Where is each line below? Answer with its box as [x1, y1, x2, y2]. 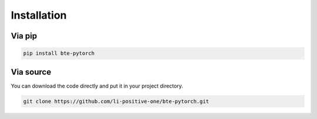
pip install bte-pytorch [23, 50, 95, 57]
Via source [11, 67, 52, 77]
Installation [11, 9, 67, 22]
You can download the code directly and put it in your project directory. [11, 82, 183, 89]
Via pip [11, 31, 38, 41]
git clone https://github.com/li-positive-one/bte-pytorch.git [23, 98, 210, 104]
